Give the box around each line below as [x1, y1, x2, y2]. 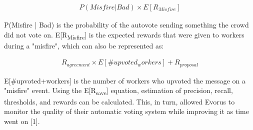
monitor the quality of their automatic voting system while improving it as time [4, 106, 249, 116]
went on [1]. [4, 115, 40, 126]
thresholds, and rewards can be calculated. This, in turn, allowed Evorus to [4, 96, 235, 106]
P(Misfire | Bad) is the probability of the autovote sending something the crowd [4, 19, 249, 30]
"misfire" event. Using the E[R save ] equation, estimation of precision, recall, [4, 85, 233, 97]
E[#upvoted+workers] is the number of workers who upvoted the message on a [4, 75, 245, 85]
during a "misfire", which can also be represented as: [4, 40, 164, 50]
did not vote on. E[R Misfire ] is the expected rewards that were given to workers [4, 29, 244, 41]
